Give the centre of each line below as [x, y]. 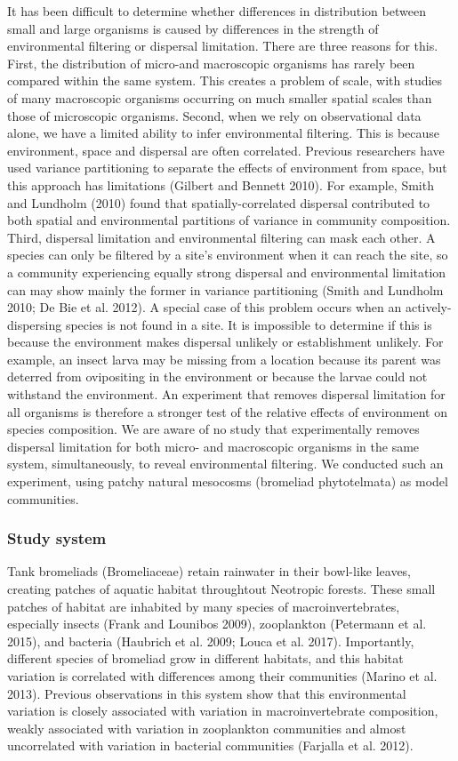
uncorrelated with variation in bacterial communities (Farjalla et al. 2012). [210, 745]
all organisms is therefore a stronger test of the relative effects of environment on [227, 411]
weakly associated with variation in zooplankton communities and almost [207, 728]
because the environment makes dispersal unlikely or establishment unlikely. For [225, 342]
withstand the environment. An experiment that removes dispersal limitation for [226, 394]
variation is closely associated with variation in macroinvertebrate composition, [223, 711]
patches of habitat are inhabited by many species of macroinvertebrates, [204, 606]
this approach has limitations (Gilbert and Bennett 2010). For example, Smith [221, 184]
